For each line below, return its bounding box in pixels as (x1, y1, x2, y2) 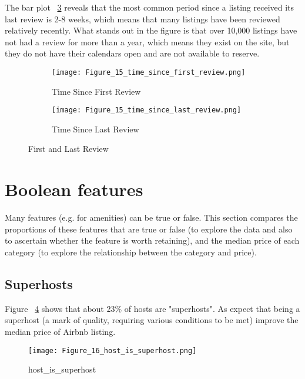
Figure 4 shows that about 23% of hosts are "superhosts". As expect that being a (5, 302, 300, 314)
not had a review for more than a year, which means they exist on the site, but (5, 35, 290, 48)
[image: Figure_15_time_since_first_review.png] (52, 68, 246, 77)
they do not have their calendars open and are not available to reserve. (5, 47, 260, 59)
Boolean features (5, 177, 143, 201)
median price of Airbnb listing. (5, 325, 116, 337)
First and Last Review (28, 142, 109, 155)
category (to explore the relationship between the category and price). (5, 245, 257, 258)
